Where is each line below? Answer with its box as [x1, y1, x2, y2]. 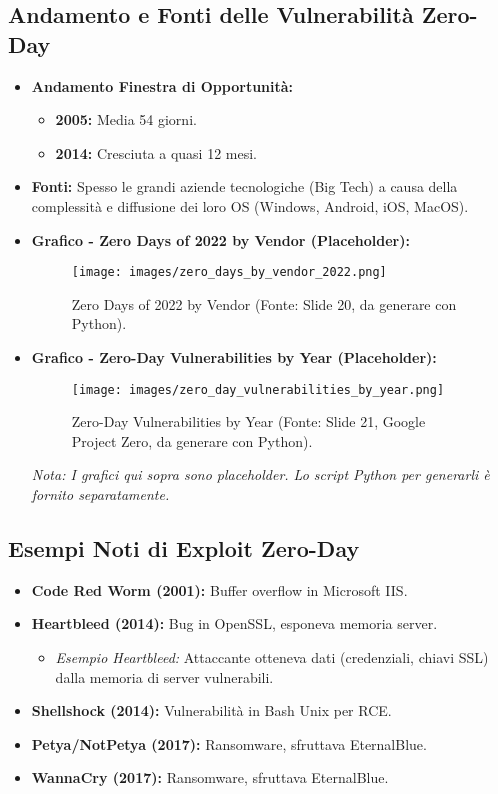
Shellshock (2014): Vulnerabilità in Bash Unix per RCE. [31, 700, 392, 721]
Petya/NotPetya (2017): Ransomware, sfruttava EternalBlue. [31, 733, 427, 754]
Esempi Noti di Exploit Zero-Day [8, 533, 360, 564]
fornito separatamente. [31, 484, 170, 505]
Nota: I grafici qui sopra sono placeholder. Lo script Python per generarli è [31, 464, 490, 485]
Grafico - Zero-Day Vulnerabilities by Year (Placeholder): [31, 347, 437, 367]
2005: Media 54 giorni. [55, 109, 197, 130]
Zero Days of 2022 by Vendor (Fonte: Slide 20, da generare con [71, 293, 457, 314]
